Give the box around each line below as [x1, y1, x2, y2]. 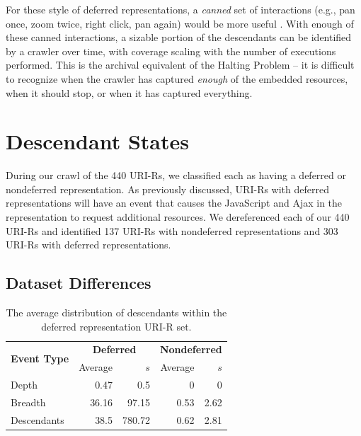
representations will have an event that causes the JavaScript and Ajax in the [6, 195, 343, 210]
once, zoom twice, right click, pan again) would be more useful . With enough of [6, 16, 354, 30]
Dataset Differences [6, 272, 151, 294]
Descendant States [6, 127, 189, 156]
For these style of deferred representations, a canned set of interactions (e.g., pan [6, 2, 355, 16]
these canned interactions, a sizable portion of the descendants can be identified [6, 30, 352, 45]
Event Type [11, 350, 69, 365]
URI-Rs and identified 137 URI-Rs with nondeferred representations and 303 [6, 223, 338, 238]
